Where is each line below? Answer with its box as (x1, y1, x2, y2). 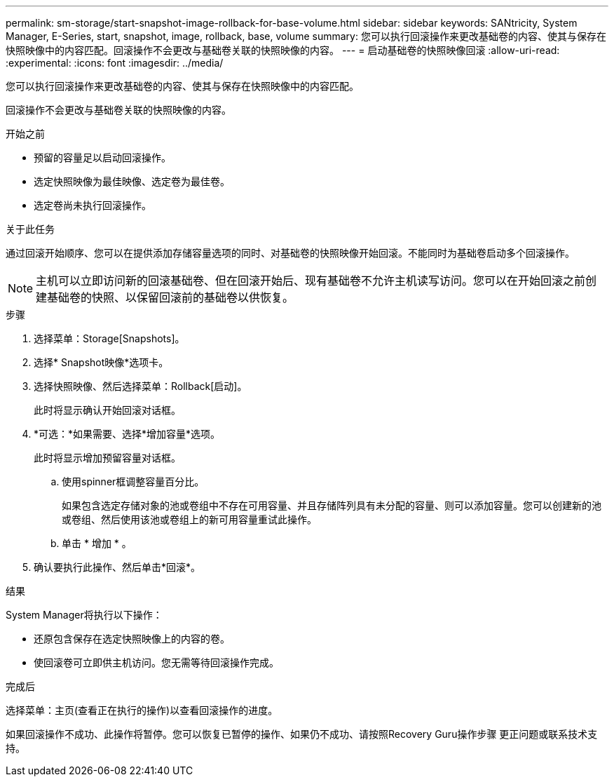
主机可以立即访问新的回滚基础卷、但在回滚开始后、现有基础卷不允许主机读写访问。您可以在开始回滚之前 (36, 274, 586, 288)
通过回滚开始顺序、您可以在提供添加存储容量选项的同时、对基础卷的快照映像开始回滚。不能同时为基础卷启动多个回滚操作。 (6, 247, 575, 259)
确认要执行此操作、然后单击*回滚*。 (34, 561, 201, 573)
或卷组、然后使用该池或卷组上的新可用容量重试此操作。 (62, 513, 317, 525)
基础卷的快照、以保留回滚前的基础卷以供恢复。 (47, 290, 294, 304)
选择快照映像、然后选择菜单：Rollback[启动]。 (34, 380, 247, 392)
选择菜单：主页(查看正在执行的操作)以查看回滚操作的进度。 (6, 704, 278, 716)
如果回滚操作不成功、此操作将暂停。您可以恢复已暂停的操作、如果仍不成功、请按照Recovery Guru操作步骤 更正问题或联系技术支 (6, 728, 598, 740)
